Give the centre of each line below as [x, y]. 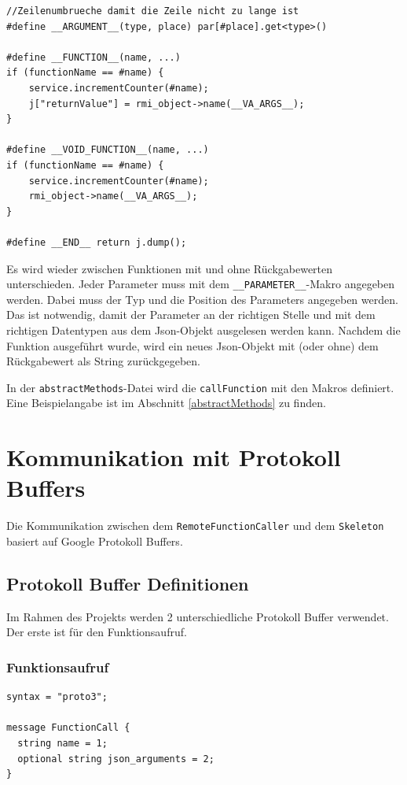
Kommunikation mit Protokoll [174, 457]
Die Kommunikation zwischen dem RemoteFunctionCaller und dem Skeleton [195, 526]
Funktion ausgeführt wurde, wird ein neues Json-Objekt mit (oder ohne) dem [192, 345]
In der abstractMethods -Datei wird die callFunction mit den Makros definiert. [200, 387]
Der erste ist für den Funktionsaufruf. [97, 632]
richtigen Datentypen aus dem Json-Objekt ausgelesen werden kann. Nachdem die [203, 330]
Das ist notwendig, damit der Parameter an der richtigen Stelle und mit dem [191, 315]
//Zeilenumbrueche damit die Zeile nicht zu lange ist [153, 11]
